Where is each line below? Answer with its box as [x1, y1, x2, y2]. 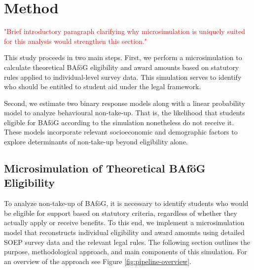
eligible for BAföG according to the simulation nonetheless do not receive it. [4, 117, 234, 127]
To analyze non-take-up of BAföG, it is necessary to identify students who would [4, 198, 249, 208]
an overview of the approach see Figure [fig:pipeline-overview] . [4, 256, 192, 266]
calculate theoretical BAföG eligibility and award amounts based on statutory [4, 62, 239, 72]
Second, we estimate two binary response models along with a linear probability [4, 98, 245, 108]
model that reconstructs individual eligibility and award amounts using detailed [4, 227, 245, 237]
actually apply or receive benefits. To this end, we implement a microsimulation [4, 217, 245, 228]
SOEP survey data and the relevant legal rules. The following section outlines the [4, 236, 250, 247]
